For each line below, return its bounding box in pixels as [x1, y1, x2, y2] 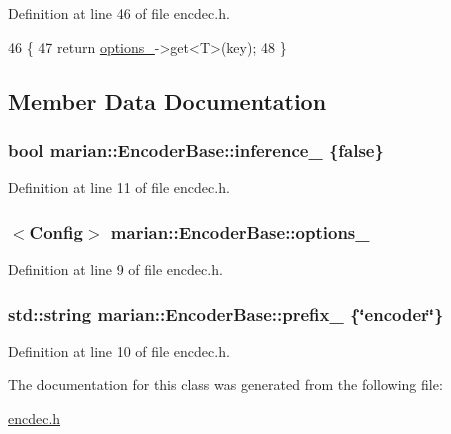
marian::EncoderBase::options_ [110, 219, 370, 244]
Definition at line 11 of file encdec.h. [8, 177, 230, 198]
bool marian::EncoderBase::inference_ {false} [8, 137, 384, 162]
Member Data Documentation [8, 85, 327, 116]
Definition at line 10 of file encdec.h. [8, 340, 230, 361]
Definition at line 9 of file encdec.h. [8, 259, 223, 279]
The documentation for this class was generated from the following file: [8, 374, 443, 395]
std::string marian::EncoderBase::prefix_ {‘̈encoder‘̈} [8, 301, 444, 326]
